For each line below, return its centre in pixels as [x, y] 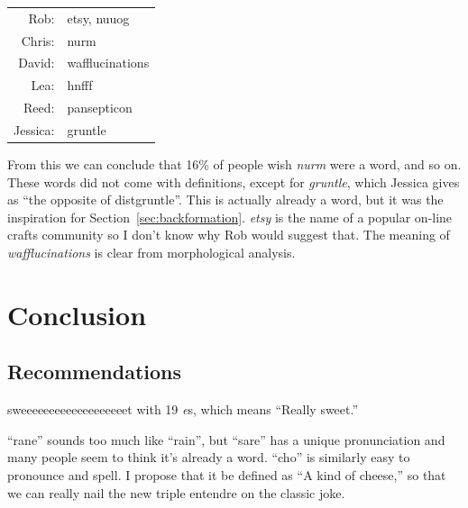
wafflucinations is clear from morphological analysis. [151, 253]
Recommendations [94, 372]
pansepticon [100, 108]
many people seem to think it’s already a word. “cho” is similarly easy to [209, 457]
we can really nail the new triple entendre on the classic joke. [176, 492]
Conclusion [77, 314]
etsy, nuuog [98, 18]
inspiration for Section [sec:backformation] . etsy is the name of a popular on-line [230, 217]
